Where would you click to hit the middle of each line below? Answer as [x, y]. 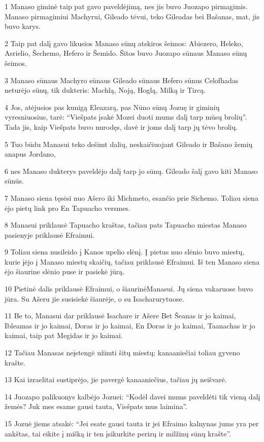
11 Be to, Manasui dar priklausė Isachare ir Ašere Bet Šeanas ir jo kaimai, [120, 316]
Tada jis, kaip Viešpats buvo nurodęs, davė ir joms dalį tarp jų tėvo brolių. [121, 126]
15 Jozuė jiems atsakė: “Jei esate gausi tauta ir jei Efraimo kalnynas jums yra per [132, 423]
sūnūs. [14, 181]
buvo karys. [23, 26]
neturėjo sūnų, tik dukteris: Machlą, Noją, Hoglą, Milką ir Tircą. [105, 90]
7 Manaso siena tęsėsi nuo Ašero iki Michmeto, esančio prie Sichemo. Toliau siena [131, 197]
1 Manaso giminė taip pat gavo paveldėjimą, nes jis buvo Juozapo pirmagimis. [126, 6]
